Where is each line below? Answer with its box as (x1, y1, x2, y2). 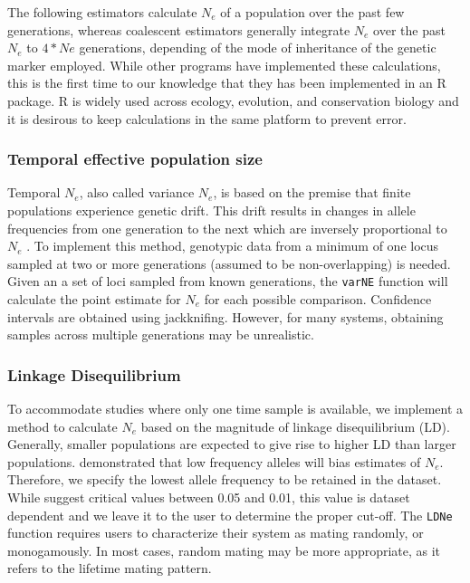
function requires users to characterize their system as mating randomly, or (7, 523, 424, 542)
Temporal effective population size (7, 148, 263, 170)
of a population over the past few (220, 3, 405, 21)
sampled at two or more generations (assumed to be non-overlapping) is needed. (7, 253, 451, 272)
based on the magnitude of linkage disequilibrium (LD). (140, 416, 450, 435)
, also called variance (79, 183, 195, 202)
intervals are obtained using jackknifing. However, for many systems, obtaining (7, 307, 444, 326)
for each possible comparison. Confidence (204, 290, 432, 308)
